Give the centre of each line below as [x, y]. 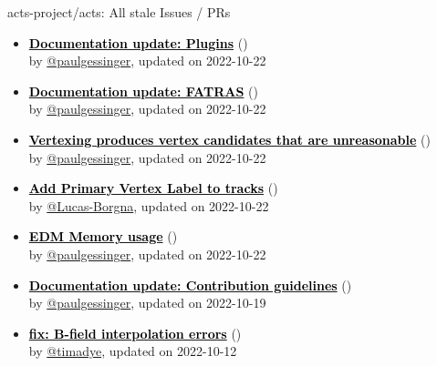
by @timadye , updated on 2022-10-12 [133, 351]
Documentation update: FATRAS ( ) [143, 91]
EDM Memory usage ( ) [103, 236]
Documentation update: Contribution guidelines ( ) [190, 285]
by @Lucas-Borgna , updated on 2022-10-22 [149, 205]
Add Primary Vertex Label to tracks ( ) [153, 188]
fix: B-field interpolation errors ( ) [135, 333]
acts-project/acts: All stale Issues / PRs [119, 12]
